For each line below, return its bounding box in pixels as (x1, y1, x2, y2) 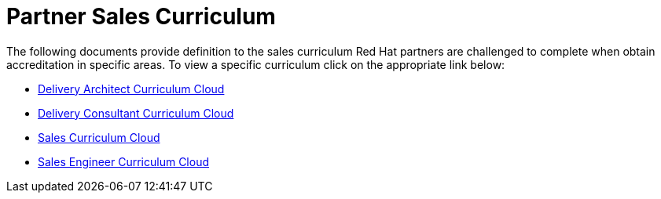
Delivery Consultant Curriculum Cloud (38, 106, 234, 120)
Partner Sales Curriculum (6, 3, 276, 30)
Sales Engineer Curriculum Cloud (38, 154, 209, 168)
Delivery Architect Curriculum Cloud (38, 81, 225, 96)
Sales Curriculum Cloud (38, 130, 160, 144)
